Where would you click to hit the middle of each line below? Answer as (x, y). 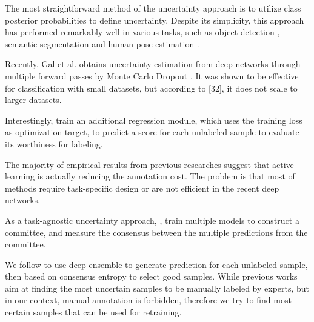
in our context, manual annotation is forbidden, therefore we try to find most (148, 300)
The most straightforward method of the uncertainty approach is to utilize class (153, 8)
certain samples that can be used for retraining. (93, 312)
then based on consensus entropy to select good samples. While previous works (151, 276)
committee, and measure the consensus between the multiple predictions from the (156, 232)
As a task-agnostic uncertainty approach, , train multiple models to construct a (152, 220)
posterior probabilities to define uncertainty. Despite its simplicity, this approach (155, 20)
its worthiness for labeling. (54, 143)
